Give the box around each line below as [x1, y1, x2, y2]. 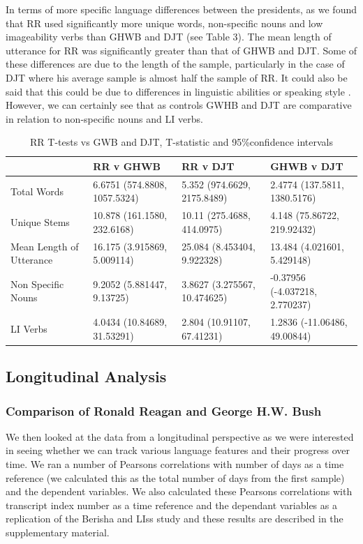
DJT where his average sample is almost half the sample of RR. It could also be [6, 70, 348, 84]
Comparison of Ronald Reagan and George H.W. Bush [6, 402, 322, 419]
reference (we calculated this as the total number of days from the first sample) [6, 470, 345, 485]
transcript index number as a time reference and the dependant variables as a [6, 497, 337, 512]
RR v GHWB [93, 158, 161, 173]
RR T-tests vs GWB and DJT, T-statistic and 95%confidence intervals [30, 135, 333, 149]
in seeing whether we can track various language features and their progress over [6, 443, 350, 458]
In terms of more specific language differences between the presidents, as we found [6, 2, 357, 16]
